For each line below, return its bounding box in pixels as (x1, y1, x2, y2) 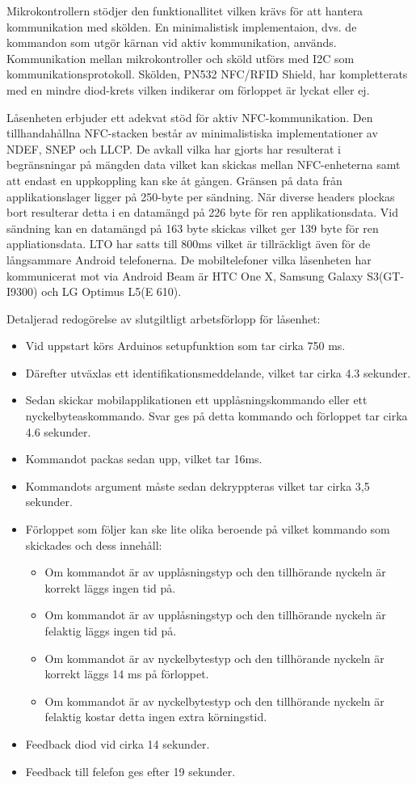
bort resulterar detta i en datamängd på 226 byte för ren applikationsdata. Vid (6, 204, 399, 221)
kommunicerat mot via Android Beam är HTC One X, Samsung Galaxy (6, 267, 363, 284)
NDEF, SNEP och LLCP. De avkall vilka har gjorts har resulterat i (6, 140, 341, 157)
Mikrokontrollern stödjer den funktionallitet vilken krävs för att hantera (6, 2, 363, 19)
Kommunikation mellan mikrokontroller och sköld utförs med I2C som (6, 49, 355, 66)
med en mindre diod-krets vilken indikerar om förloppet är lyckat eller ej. (6, 81, 370, 98)
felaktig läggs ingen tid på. (44, 623, 177, 639)
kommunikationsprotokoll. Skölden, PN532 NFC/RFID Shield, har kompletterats (6, 65, 408, 82)
